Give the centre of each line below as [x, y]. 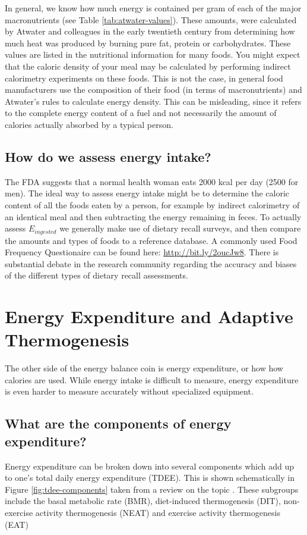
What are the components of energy [118, 423]
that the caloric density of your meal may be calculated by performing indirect [148, 66]
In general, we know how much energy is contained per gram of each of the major [153, 8]
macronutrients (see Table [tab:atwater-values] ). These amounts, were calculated [151, 19]
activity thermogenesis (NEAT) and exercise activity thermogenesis [158, 512]
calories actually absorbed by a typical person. [89, 124]
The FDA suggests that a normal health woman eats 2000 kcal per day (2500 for [152, 181]
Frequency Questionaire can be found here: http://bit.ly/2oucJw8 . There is [142, 252]
